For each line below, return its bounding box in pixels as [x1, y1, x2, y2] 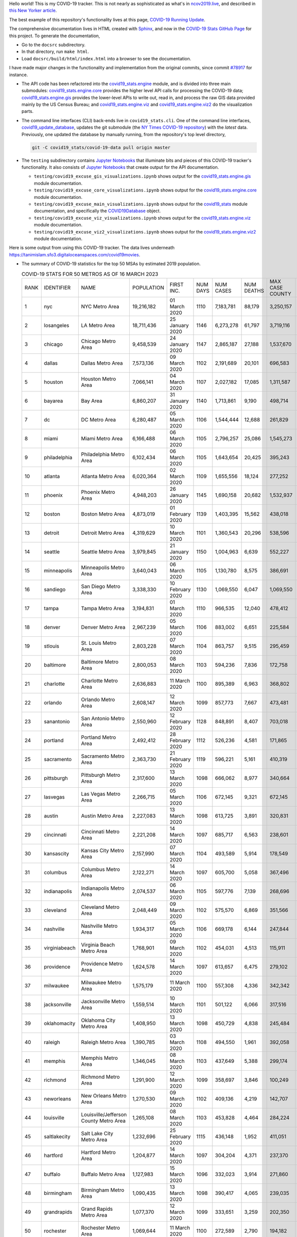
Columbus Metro [81, 866, 120, 873]
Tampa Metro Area [81, 605, 125, 612]
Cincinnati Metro [81, 828, 120, 835]
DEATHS [244, 287, 264, 294]
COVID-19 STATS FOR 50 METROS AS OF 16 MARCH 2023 [21, 270, 158, 277]
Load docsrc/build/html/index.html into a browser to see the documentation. [21, 55, 192, 61]
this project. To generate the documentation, [9, 33, 100, 39]
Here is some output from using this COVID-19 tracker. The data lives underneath [9, 245, 175, 251]
